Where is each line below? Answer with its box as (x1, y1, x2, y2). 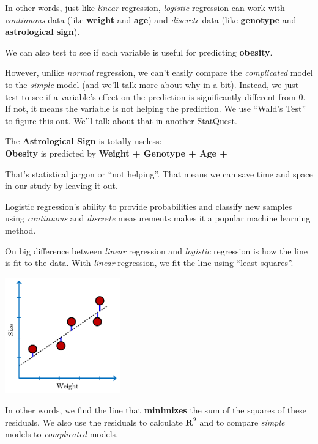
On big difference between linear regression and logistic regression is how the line (5, 244, 308, 257)
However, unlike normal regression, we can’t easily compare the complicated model (5, 66, 313, 79)
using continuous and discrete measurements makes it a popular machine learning (5, 212, 311, 224)
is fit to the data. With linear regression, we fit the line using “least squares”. (5, 256, 294, 269)
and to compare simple (199, 415, 285, 428)
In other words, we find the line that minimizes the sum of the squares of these (5, 404, 306, 416)
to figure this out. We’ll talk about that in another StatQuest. (5, 114, 237, 127)
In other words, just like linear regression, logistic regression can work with (5, 1, 285, 13)
